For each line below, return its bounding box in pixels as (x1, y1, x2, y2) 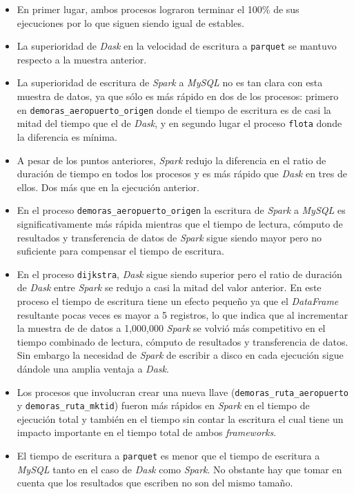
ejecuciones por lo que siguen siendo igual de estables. (17, 15, 244, 30)
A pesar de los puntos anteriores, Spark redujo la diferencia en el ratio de (17, 152, 326, 167)
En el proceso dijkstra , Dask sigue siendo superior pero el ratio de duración (17, 266, 342, 281)
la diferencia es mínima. (17, 129, 117, 144)
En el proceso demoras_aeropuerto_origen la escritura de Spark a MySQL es (17, 203, 346, 217)
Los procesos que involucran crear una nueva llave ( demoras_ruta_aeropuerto (17, 384, 349, 399)
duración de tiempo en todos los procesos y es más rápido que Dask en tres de (17, 166, 347, 181)
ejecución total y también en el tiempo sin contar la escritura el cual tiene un (17, 411, 344, 426)
